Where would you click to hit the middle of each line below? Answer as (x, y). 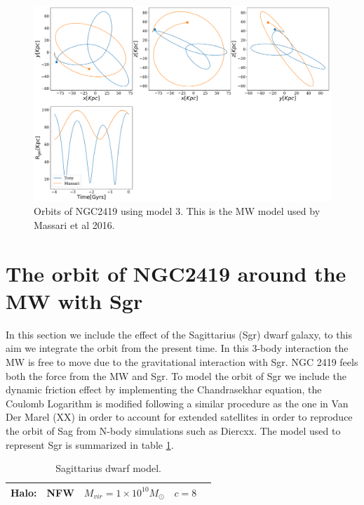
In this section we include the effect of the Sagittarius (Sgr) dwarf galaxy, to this (179, 334)
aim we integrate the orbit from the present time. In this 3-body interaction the (177, 348)
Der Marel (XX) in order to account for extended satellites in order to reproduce (179, 417)
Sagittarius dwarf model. (108, 468)
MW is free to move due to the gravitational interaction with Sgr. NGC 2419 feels (182, 361)
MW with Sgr (74, 300)
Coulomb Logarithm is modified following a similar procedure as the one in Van (177, 403)
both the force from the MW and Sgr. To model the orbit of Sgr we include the (176, 375)
